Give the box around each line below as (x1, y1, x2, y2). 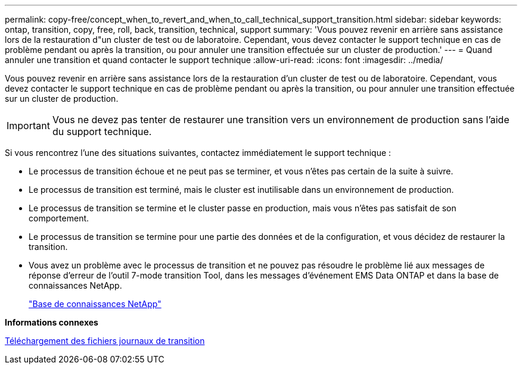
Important (7, 120, 50, 132)
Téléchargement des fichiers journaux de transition (5, 336, 205, 346)
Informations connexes (5, 317, 98, 327)
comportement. (29, 213, 89, 223)
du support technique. (52, 126, 152, 137)
